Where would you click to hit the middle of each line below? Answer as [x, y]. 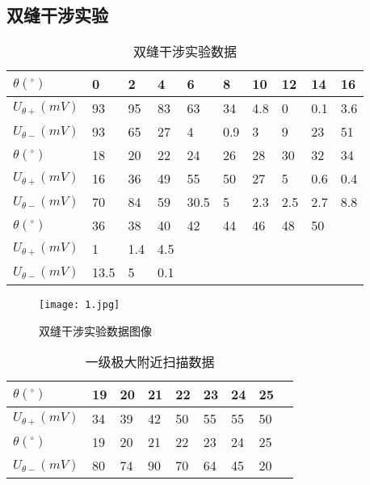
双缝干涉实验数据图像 [95, 330]
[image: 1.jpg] [80, 305]
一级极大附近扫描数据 [150, 362]
